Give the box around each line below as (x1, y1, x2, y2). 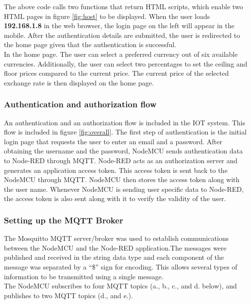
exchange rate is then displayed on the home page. (4, 77, 154, 87)
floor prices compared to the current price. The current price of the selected (4, 68, 229, 78)
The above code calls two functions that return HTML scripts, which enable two (4, 1, 243, 11)
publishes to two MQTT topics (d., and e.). (4, 290, 133, 300)
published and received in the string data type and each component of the (4, 252, 224, 262)
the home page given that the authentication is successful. (4, 39, 176, 50)
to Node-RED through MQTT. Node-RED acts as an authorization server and (4, 155, 238, 165)
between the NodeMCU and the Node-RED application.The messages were (4, 242, 227, 253)
